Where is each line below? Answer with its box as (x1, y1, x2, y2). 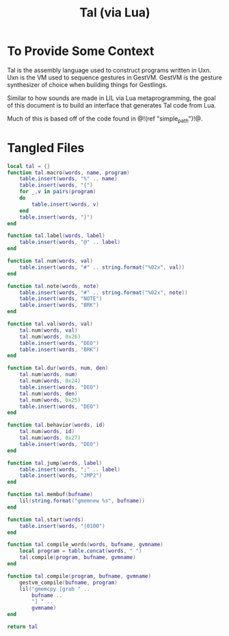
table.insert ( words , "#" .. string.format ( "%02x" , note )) (19, 289, 188, 296)
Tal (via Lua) (79, 5, 150, 21)
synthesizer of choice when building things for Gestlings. (7, 80, 167, 88)
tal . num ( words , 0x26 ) (19, 333, 81, 340)
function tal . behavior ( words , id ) (7, 421, 106, 429)
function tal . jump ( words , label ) (7, 459, 103, 467)
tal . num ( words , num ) (19, 371, 78, 378)
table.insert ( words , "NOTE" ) (19, 295, 103, 302)
